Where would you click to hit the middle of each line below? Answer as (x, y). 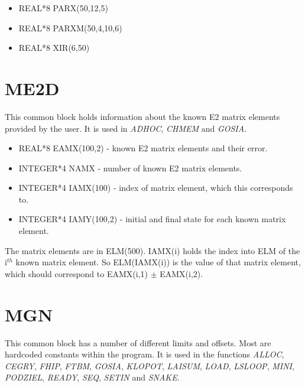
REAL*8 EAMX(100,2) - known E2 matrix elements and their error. (143, 148)
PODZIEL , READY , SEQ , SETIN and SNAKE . (92, 377)
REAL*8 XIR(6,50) (54, 48)
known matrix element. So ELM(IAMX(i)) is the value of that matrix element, (158, 262)
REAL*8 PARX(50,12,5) (63, 8)
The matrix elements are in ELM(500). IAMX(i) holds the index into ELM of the (152, 250)
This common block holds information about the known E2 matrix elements (142, 116)
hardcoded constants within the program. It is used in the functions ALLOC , (145, 354)
